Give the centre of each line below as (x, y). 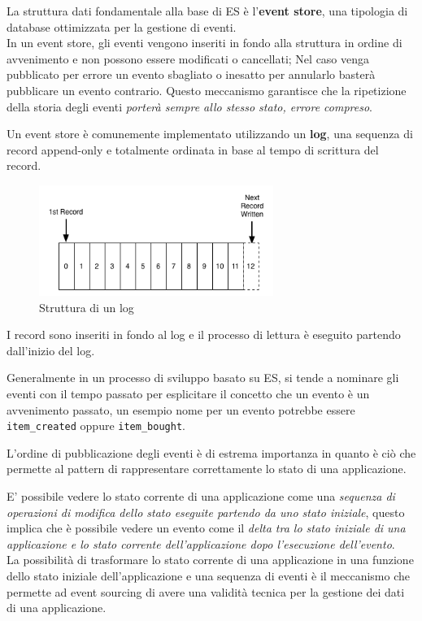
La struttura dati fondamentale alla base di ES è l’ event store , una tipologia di (207, 11)
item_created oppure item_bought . (96, 426)
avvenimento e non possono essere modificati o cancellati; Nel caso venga (188, 58)
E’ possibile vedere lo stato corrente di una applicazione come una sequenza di (201, 496)
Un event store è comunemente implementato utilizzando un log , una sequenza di (210, 134)
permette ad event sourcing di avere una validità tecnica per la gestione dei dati (206, 591)
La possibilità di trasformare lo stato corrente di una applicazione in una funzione (210, 560)
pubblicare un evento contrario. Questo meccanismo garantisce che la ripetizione (207, 90)
